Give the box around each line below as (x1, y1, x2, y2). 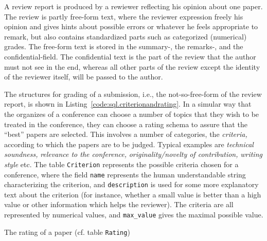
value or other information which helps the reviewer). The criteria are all (4, 199, 234, 210)
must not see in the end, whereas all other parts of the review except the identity (4, 61, 260, 72)
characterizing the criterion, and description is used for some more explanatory (4, 179, 259, 190)
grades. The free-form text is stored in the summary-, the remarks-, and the (4, 41, 243, 52)
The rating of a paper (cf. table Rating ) (4, 226, 130, 237)
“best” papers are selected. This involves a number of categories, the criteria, (4, 129, 247, 139)
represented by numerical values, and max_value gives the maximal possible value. (4, 209, 263, 220)
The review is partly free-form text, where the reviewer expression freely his (4, 11, 243, 22)
